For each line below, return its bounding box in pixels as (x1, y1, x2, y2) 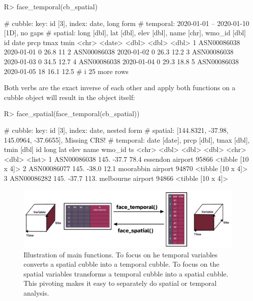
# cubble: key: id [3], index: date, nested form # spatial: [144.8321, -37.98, (4, 125, 228, 135)
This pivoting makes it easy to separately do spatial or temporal (24, 278, 217, 288)
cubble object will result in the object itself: (4, 92, 135, 102)
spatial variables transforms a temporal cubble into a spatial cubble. (24, 268, 228, 278)
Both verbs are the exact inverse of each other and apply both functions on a (4, 82, 235, 93)
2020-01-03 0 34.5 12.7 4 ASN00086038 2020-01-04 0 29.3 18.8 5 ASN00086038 (4, 56, 239, 66)
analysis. (24, 288, 49, 298)
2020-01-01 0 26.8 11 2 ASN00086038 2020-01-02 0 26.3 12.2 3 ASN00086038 (4, 47, 234, 57)
